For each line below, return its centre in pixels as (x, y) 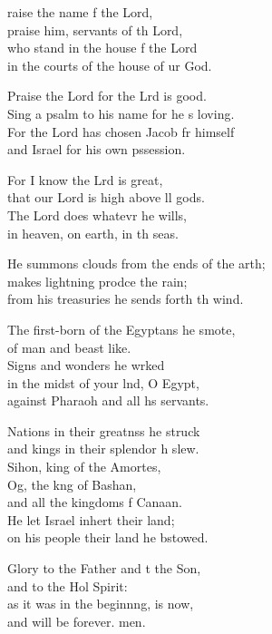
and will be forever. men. (77, 621)
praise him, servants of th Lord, (95, 29)
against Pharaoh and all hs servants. (108, 400)
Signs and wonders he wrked (86, 365)
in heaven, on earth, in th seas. (93, 233)
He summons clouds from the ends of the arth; (136, 263)
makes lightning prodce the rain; (97, 281)
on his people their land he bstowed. (108, 537)
